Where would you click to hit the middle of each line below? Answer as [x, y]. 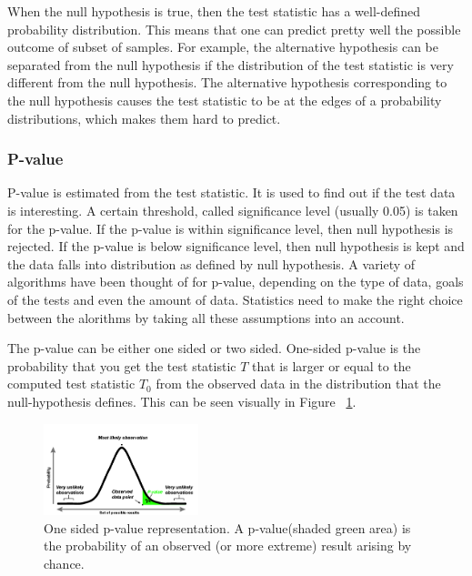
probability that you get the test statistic [122, 365]
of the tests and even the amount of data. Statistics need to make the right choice [235, 299]
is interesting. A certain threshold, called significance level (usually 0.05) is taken [233, 210]
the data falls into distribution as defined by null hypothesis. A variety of [211, 263]
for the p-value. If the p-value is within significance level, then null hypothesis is [231, 228]
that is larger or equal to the [331, 365]
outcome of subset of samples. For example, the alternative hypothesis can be [223, 47]
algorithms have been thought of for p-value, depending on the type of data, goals [236, 282]
